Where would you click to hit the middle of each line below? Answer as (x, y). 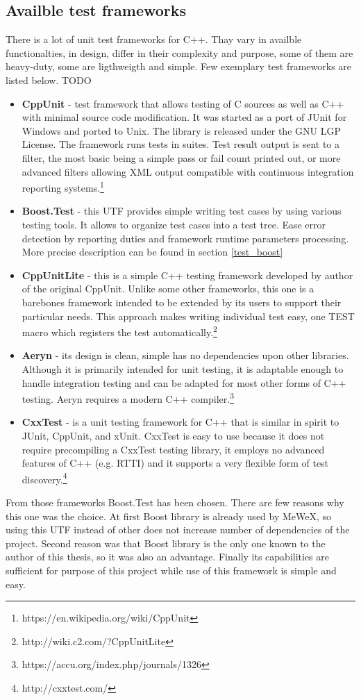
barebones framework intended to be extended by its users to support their (182, 302)
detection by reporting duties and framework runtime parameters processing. (185, 238)
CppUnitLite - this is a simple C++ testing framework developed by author (187, 275)
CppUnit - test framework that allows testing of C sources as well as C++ (183, 103)
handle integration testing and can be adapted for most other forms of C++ (184, 382)
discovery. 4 (44, 478)
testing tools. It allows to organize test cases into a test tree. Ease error (174, 224)
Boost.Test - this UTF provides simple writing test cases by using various (182, 211)
